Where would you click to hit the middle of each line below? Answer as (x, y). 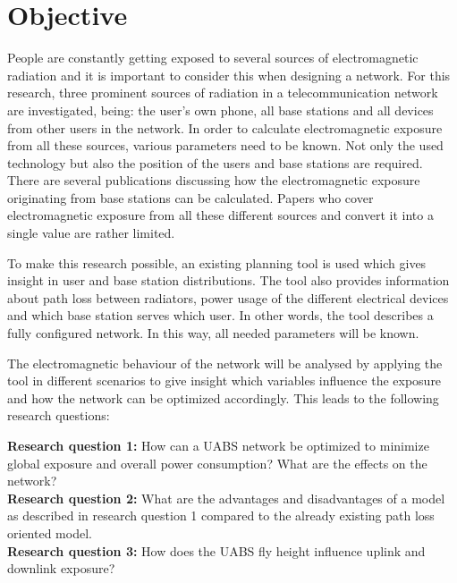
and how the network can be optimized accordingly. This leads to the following (223, 397)
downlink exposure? (61, 568)
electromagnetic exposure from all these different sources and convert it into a (220, 215)
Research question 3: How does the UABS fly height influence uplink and (216, 550)
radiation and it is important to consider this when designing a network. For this (229, 75)
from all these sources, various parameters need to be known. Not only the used (225, 145)
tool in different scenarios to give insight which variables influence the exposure (224, 380)
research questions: (59, 415)
